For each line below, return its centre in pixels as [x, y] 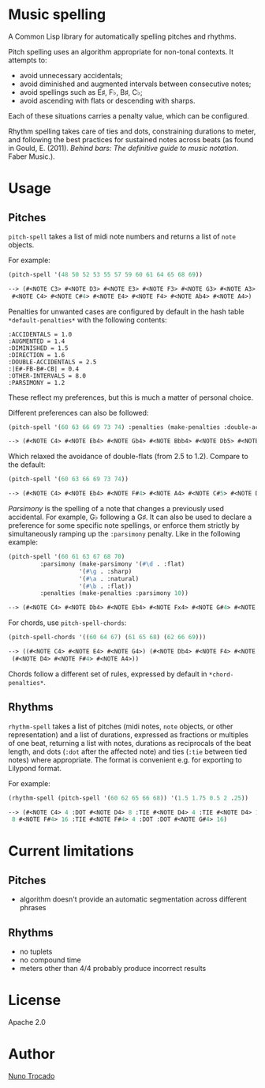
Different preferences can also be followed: [78, 412]
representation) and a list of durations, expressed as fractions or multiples [129, 734]
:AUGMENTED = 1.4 [37, 341]
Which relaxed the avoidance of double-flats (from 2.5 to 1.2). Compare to [128, 457]
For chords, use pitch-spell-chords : [67, 623]
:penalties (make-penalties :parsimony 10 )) [114, 593]
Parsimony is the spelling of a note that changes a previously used [116, 509]
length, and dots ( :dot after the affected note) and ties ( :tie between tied [128, 751]
